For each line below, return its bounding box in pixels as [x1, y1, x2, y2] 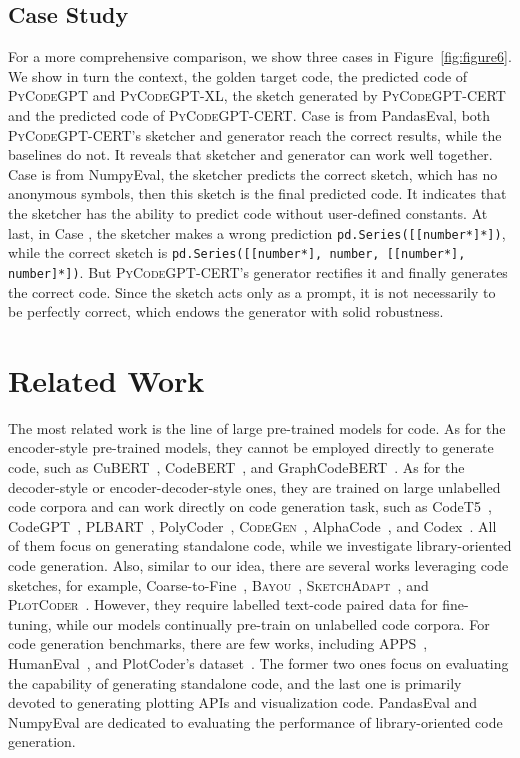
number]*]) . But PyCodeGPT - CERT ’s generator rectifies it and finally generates [8, 261, 508, 282]
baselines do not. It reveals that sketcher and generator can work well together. [8, 144, 493, 165]
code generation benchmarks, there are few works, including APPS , [8, 633, 428, 654]
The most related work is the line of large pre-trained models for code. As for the [8, 417, 506, 438]
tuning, [8, 613, 52, 634]
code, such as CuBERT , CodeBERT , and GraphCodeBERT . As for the [8, 457, 465, 478]
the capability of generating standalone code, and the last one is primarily [8, 672, 462, 693]
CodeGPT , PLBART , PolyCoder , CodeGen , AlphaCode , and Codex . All [8, 515, 497, 536]
